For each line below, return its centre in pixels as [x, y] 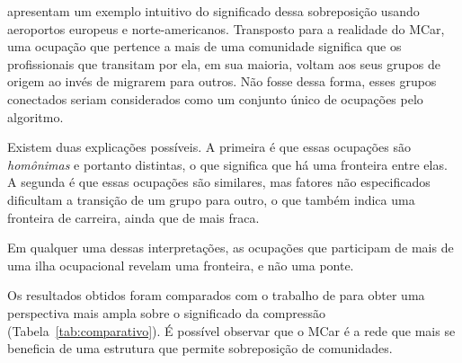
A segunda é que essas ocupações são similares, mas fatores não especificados [219, 182]
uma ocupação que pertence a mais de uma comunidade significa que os [204, 46]
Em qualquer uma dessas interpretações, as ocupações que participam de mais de [231, 248]
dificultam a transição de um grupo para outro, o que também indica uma [211, 199]
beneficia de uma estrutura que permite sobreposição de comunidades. [200, 348]
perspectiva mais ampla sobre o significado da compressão [167, 312]
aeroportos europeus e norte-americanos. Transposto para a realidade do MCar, [226, 28]
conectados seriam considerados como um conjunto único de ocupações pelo [215, 98]
